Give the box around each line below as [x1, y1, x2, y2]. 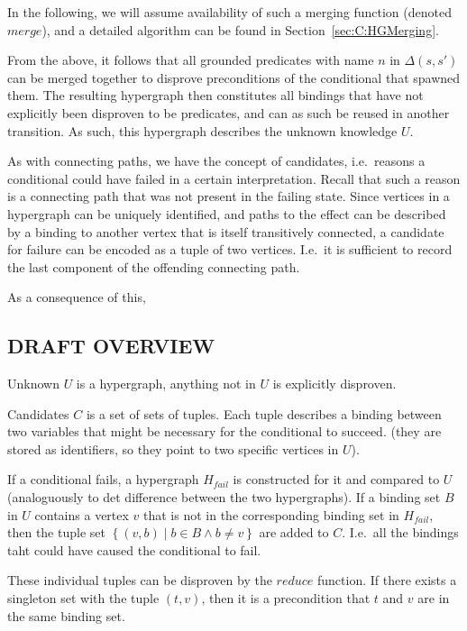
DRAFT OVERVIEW [7, 332, 215, 360]
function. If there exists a [316, 571, 457, 590]
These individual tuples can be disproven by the [7, 571, 272, 590]
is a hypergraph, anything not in [76, 374, 256, 393]
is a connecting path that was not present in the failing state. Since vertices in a [7, 187, 450, 206]
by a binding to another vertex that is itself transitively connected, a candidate [7, 222, 444, 241]
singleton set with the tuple [7, 589, 160, 608]
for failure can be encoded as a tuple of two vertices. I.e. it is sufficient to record [7, 240, 453, 259]
